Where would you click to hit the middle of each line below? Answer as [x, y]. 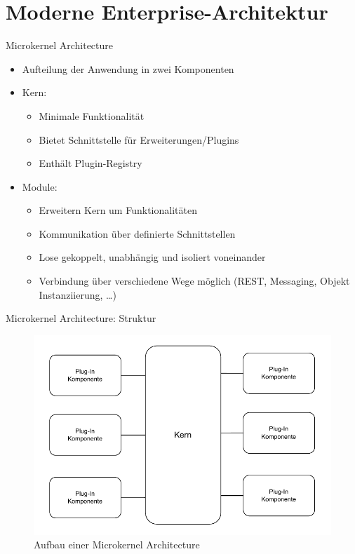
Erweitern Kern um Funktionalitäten [118, 210]
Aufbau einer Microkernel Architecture [117, 545]
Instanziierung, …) [78, 294]
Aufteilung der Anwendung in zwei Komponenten [128, 68]
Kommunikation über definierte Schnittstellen [137, 233]
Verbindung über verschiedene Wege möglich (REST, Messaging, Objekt [194, 281]
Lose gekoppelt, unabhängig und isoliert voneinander [152, 257]
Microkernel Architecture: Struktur [81, 318]
